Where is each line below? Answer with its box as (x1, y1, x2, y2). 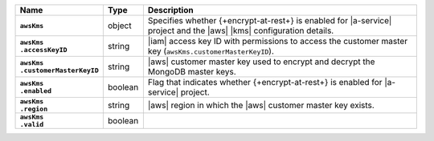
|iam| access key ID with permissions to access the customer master (147, 36, 408, 46)
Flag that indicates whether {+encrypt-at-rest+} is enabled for (147, 77, 383, 87)
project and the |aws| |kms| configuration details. (147, 25, 334, 36)
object (107, 20, 132, 31)
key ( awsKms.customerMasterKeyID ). (147, 46, 275, 56)
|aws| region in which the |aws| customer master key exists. (147, 100, 375, 111)
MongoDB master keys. (147, 66, 236, 77)
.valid (19, 120, 44, 128)
